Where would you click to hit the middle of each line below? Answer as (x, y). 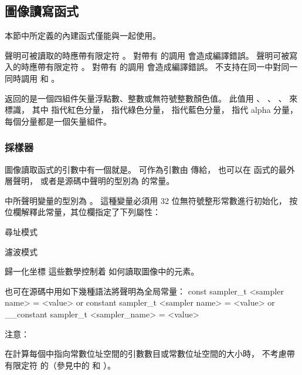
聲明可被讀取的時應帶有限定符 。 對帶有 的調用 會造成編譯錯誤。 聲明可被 (147, 55)
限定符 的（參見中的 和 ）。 (64, 365)
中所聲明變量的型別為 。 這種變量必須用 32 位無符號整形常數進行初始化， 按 (151, 200)
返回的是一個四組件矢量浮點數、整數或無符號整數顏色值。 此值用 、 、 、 (146, 98)
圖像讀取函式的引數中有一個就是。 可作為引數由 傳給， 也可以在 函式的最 (146, 169)
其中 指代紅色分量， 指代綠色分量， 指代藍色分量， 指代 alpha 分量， (165, 110)
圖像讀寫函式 (42, 11)
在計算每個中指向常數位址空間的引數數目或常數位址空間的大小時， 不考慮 (146, 354)
